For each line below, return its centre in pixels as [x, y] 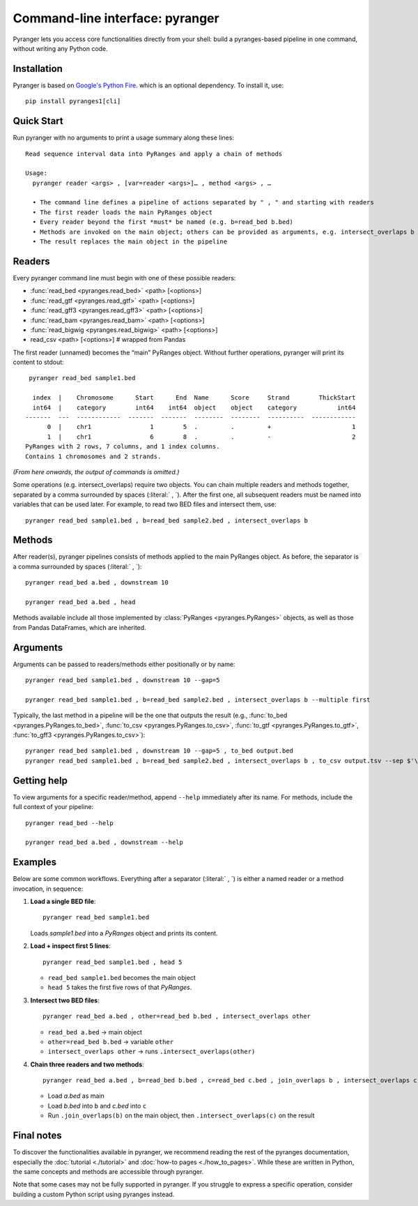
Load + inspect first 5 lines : [70, 946]
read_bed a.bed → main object [95, 1032]
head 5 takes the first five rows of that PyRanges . [120, 988]
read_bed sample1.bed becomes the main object [122, 977]
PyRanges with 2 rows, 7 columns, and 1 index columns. [123, 447]
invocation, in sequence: [48, 889]
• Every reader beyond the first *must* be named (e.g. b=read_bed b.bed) [163, 222]
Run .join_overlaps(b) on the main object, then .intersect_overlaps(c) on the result [181, 1115]
